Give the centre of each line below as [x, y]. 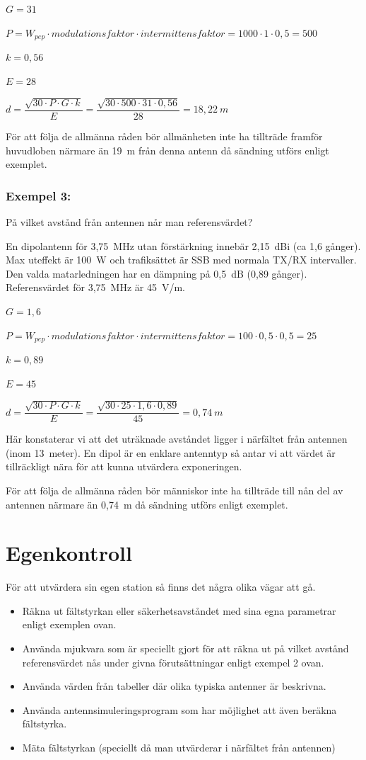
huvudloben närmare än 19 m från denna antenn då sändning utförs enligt [167, 150]
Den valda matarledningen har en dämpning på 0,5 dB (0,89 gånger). [157, 273]
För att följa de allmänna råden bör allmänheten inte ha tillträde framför [164, 136]
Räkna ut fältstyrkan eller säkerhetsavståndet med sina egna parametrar [179, 610]
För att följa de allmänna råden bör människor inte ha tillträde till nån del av [175, 490]
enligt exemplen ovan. [69, 624]
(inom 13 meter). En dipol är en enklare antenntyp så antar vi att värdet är [171, 452]
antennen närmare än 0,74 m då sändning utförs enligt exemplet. [147, 504]
